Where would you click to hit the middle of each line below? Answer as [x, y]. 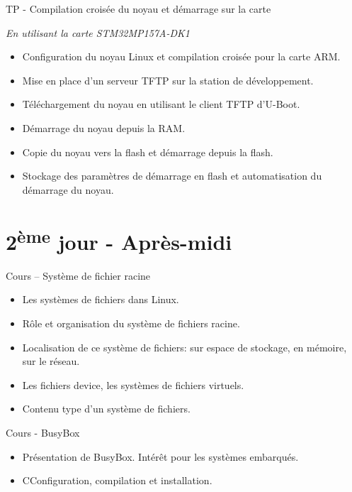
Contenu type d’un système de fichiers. [106, 409]
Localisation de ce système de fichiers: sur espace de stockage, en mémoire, [184, 347]
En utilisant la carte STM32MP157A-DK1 [98, 32]
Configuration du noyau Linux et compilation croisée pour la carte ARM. [181, 56]
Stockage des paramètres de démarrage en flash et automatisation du [172, 176]
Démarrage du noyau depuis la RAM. [104, 127]
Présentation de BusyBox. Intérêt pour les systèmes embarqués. [160, 456]
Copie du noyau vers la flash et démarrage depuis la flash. [148, 152]
